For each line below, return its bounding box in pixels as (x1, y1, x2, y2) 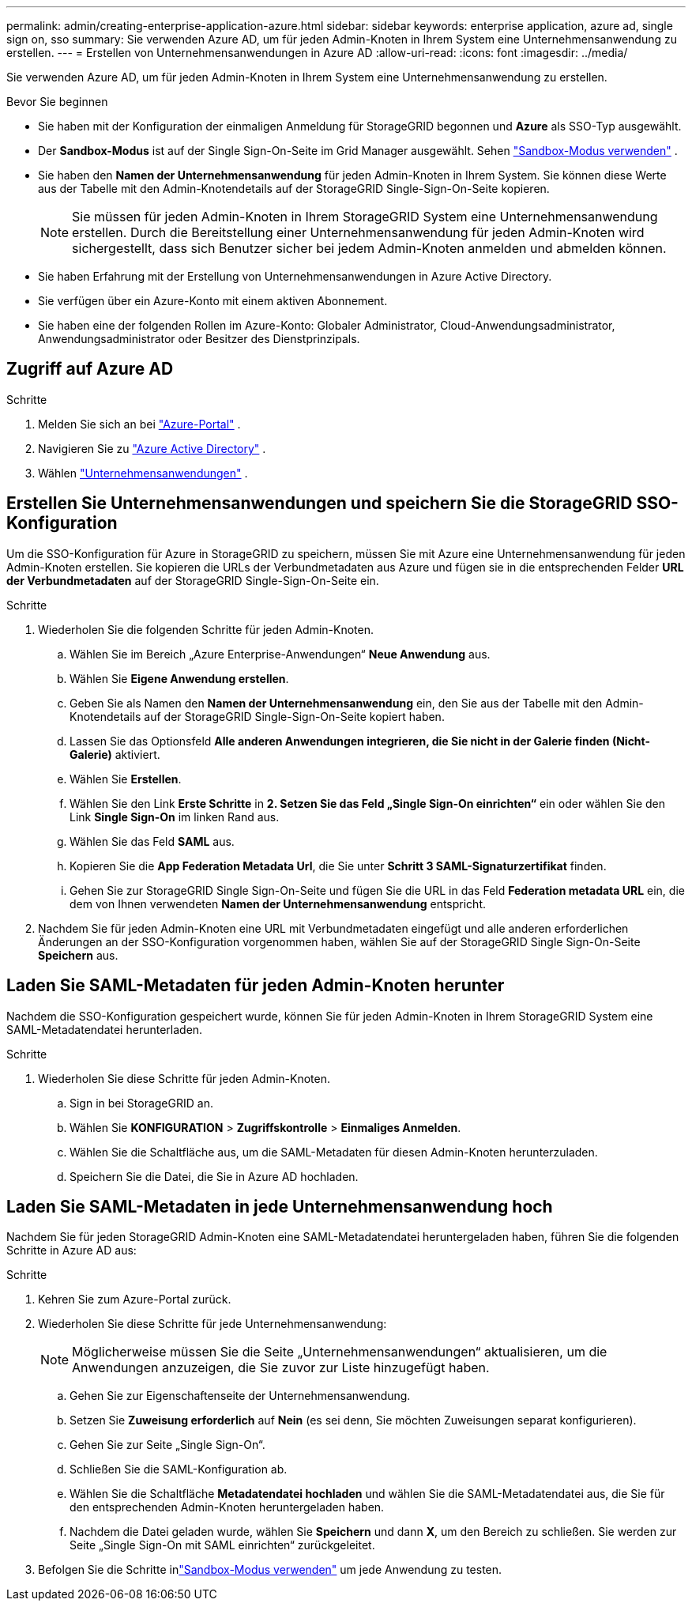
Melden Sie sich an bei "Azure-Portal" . (38, 417, 241, 431)
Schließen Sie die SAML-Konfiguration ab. (70, 1462, 288, 1477)
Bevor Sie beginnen (6, 95, 108, 108)
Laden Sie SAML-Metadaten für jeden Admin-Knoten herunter (6, 975, 505, 996)
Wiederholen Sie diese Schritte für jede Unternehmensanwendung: (38, 1317, 387, 1331)
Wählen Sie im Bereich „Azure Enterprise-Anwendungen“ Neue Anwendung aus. (70, 647, 491, 661)
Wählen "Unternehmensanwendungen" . (38, 466, 248, 480)
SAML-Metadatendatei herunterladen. (6, 1022, 203, 1036)
